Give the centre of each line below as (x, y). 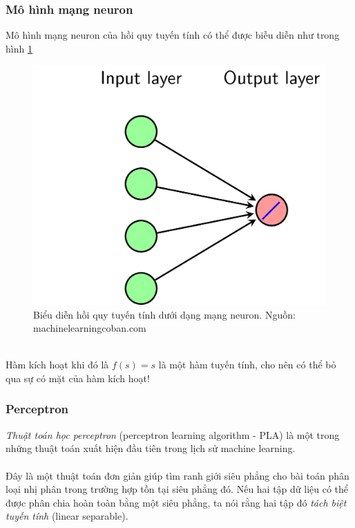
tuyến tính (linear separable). (67, 516)
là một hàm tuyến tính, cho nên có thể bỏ (247, 365)
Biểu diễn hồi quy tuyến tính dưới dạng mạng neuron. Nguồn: (164, 314)
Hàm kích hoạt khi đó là (57, 365)
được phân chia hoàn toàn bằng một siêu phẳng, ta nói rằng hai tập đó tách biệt (176, 502)
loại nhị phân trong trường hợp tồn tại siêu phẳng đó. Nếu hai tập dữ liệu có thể (177, 489)
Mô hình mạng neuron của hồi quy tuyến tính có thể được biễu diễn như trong (173, 35)
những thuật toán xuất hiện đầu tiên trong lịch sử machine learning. (151, 448)
